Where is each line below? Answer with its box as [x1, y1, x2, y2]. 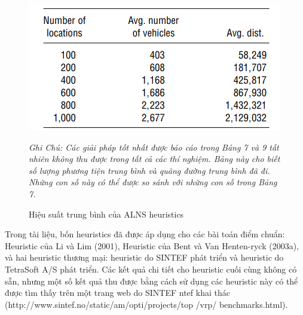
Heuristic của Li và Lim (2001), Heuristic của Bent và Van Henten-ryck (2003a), [5, 239, 299, 252]
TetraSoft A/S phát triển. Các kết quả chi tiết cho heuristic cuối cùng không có [5, 262, 297, 275]
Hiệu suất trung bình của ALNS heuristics [29, 207, 184, 220]
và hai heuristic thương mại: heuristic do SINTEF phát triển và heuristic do [5, 251, 284, 264]
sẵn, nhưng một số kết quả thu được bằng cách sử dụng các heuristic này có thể [5, 274, 298, 287]
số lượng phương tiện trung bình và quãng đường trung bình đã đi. [29, 164, 270, 176]
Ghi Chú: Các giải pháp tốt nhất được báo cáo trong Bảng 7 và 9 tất [29, 140, 279, 153]
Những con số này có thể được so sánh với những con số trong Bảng [29, 176, 277, 188]
